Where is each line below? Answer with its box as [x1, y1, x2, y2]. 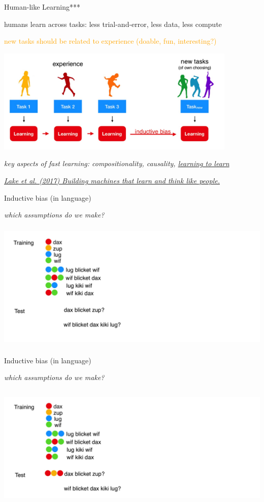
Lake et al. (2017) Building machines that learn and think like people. [4, 175, 220, 185]
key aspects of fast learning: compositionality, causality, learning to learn [4, 158, 229, 169]
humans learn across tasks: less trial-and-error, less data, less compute [4, 18, 222, 29]
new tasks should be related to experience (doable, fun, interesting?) [4, 36, 217, 46]
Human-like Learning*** [4, 2, 80, 12]
